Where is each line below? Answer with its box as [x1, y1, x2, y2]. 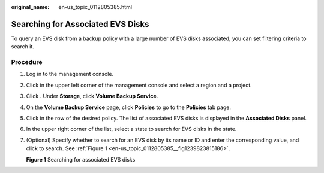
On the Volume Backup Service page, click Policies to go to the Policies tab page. [26, 104, 231, 111]
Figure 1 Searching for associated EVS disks [26, 156, 136, 163]
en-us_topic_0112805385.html [58, 4, 132, 10]
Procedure [11, 58, 43, 66]
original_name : [11, 4, 50, 10]
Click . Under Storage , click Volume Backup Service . [26, 93, 158, 100]
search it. [11, 43, 34, 50]
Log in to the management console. [26, 71, 114, 78]
